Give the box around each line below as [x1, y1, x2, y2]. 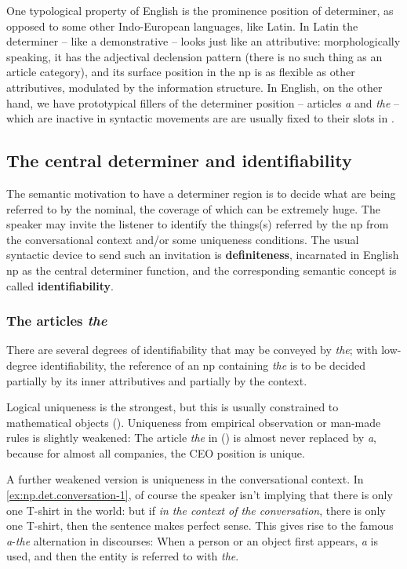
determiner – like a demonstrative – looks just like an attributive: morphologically [6, 33, 401, 49]
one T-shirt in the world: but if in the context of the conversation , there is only [6, 502, 386, 518]
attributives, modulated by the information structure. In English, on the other [6, 78, 383, 95]
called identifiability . [6, 277, 114, 294]
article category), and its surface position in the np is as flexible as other [6, 64, 355, 80]
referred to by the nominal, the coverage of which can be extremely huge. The [6, 200, 380, 217]
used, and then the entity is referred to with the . [6, 548, 239, 564]
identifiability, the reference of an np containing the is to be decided [40, 356, 365, 373]
